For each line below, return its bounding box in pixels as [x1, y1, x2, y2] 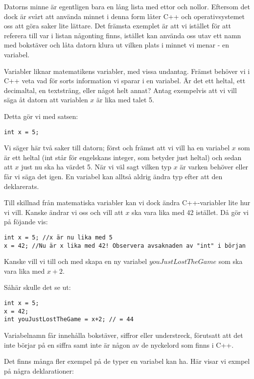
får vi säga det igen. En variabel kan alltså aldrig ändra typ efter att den [4, 171, 223, 181]
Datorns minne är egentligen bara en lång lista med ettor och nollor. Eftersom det [4, 1, 250, 11]
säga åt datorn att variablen [4, 95, 88, 105]
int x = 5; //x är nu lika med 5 [4, 234, 113, 241]
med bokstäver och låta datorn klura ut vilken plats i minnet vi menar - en [4, 40, 229, 50]
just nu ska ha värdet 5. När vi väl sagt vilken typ [21, 162, 171, 172]
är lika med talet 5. [96, 95, 154, 105]
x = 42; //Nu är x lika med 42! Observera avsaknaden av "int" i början [4, 242, 246, 249]
